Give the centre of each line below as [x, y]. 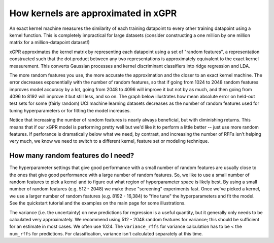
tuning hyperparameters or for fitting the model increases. [70, 110]
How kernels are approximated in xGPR [93, 13]
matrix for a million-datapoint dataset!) [49, 43]
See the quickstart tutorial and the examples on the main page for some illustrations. [98, 203]
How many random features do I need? [72, 156]
